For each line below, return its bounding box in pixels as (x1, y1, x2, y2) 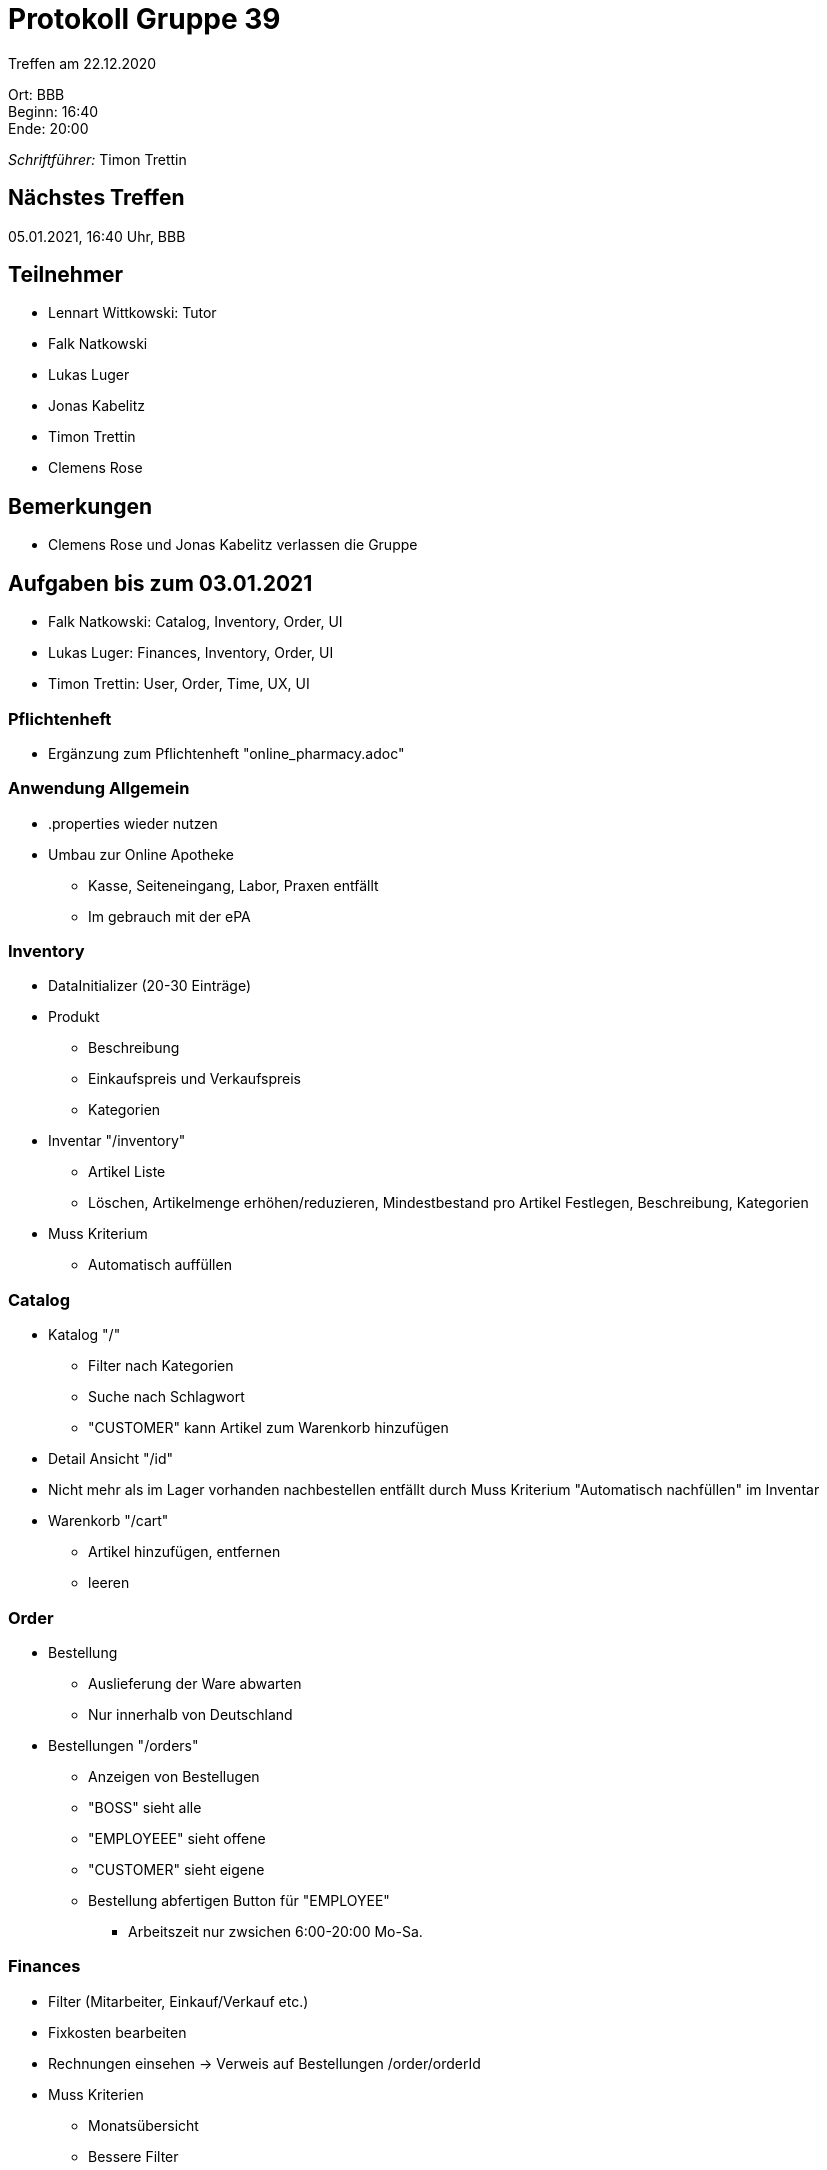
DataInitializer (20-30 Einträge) (48, 977, 252, 995)
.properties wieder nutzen (48, 814, 218, 832)
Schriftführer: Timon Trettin (8, 150, 187, 168)
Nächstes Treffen (8, 185, 185, 211)
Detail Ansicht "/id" (48, 1450, 174, 1468)
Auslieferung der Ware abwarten (88, 1674, 302, 1692)
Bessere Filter (88, 2147, 179, 2165)
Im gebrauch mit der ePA (88, 907, 251, 925)
